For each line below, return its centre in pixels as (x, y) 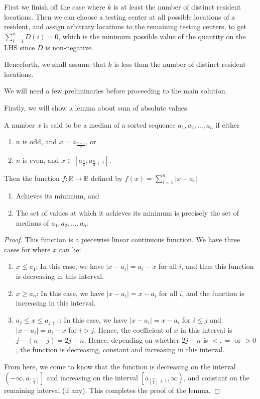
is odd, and (40, 141)
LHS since (20, 47)
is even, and (41, 160)
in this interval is (206, 330)
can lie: (70, 249)
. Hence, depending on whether (132, 339)
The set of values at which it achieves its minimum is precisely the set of (127, 212)
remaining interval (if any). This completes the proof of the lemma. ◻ (112, 390)
